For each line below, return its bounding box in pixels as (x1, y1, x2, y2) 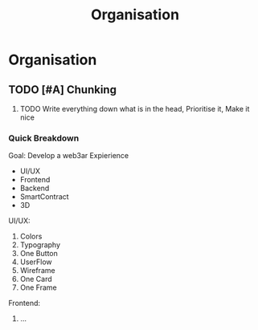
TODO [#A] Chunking (8, 83, 117, 96)
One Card (19, 275, 52, 284)
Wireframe (19, 266, 55, 275)
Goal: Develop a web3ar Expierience (8, 151, 129, 161)
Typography (19, 240, 61, 250)
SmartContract (19, 192, 70, 202)
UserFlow (19, 257, 52, 267)
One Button (19, 249, 59, 259)
